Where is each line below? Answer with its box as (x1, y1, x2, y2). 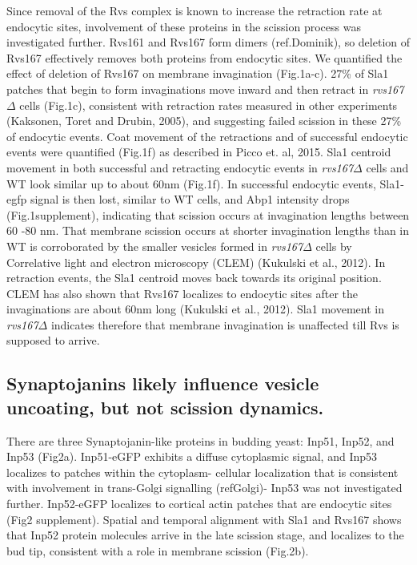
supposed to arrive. (6, 332, 100, 349)
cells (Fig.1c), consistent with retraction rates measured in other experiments (19, 96, 398, 113)
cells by (315, 237, 352, 254)
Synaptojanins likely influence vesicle (6, 371, 319, 396)
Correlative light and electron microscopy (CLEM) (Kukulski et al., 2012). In (6, 253, 386, 270)
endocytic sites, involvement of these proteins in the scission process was (6, 18, 361, 34)
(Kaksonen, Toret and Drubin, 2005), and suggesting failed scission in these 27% (6, 112, 402, 129)
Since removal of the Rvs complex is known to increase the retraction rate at (6, 2, 383, 18)
